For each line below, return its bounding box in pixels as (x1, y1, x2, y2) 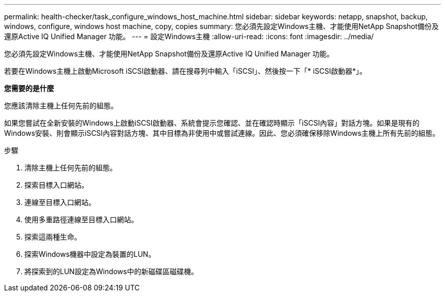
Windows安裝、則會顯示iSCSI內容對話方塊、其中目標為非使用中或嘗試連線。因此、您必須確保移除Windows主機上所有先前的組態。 (4, 129, 440, 137)
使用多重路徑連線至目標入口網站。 (24, 215, 138, 224)
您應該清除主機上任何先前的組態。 (4, 101, 118, 110)
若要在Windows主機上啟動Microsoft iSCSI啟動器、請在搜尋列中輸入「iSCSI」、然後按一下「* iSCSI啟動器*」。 (4, 67, 367, 75)
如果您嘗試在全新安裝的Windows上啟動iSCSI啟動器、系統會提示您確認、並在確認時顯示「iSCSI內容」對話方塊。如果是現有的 (4, 119, 420, 127)
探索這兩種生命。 (24, 232, 81, 241)
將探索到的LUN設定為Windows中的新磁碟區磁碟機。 (24, 267, 198, 276)
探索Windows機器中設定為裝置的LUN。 (24, 250, 155, 258)
